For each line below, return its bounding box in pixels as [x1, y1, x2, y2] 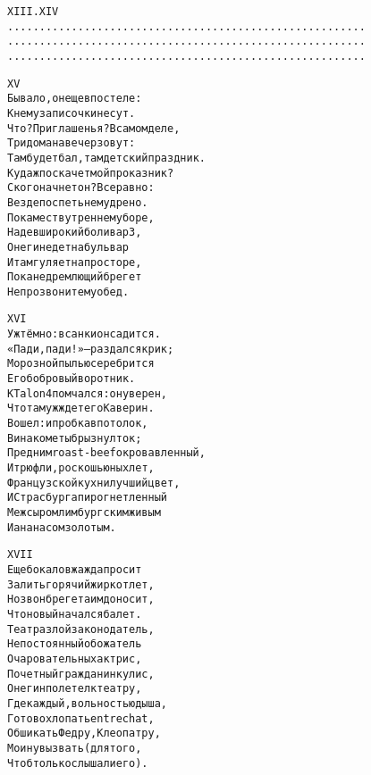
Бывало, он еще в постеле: [7, 92, 142, 105]
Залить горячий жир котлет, [7, 578, 155, 591]
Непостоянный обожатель [7, 637, 142, 651]
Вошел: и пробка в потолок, [7, 417, 148, 430]
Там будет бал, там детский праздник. [7, 151, 206, 164]
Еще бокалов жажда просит [7, 562, 142, 576]
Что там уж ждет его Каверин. [7, 402, 155, 415]
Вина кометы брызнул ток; [7, 431, 142, 445]
